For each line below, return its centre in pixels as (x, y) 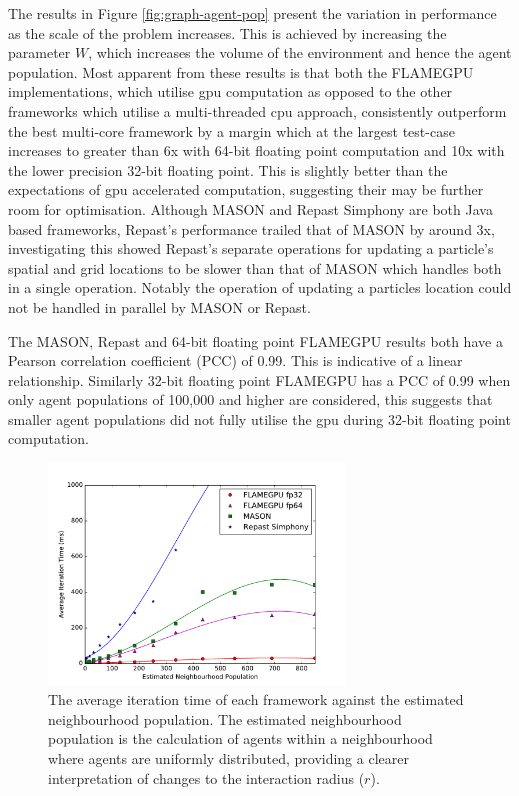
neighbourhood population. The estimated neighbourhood (225, 718)
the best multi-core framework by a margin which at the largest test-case (231, 130)
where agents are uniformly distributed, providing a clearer (228, 758)
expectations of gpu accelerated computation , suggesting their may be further (246, 189)
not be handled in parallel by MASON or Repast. (159, 306)
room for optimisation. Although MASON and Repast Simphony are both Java (250, 208)
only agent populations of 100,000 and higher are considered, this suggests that (250, 399)
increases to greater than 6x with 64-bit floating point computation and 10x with (256, 150)
